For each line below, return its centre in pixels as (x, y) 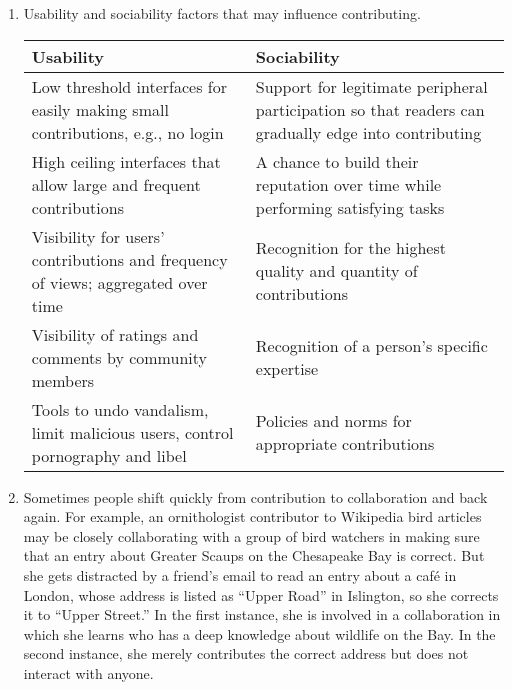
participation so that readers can (370, 109)
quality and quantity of (336, 271)
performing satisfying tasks (350, 207)
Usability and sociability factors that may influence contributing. (222, 13)
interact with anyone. (88, 672)
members (63, 380)
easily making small (100, 109)
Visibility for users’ (98, 236)
